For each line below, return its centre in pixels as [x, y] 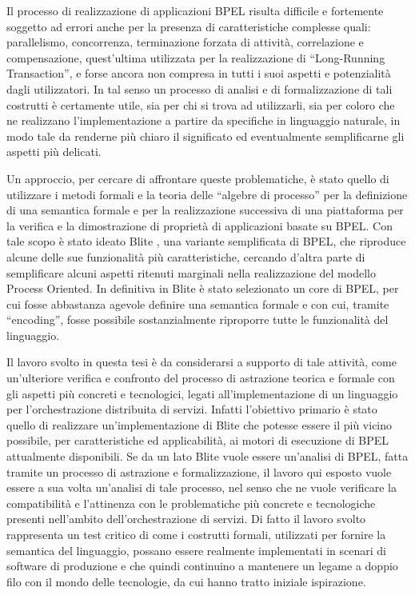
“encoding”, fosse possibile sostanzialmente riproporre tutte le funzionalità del [198, 319]
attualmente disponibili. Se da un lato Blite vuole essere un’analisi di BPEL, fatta [207, 456]
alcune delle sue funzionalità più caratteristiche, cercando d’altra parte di [186, 256]
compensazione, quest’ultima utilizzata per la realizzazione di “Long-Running [196, 57]
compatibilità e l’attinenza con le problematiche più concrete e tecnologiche [191, 503]
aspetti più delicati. [54, 152]
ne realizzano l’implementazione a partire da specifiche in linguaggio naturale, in [204, 120]
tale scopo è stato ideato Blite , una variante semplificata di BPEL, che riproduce [206, 241]
